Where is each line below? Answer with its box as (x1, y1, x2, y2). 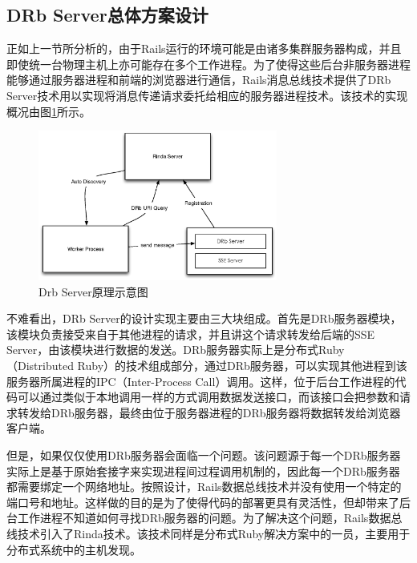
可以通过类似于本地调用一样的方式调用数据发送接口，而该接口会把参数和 (17, 388, 399, 405)
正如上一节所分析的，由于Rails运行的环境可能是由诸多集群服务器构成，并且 (6, 40, 402, 57)
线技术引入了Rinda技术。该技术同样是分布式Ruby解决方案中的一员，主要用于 (6, 525, 411, 541)
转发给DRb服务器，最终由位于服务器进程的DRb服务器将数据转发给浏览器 (17, 404, 401, 420)
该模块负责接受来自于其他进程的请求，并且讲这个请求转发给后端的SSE (6, 325, 375, 342)
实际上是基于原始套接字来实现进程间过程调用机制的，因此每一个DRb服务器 (6, 462, 400, 479)
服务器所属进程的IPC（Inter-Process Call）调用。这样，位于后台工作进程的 (6, 372, 395, 389)
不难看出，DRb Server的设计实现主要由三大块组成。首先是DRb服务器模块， (6, 310, 402, 327)
